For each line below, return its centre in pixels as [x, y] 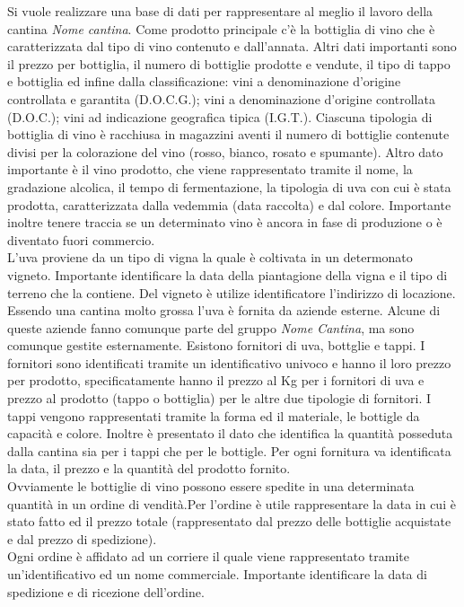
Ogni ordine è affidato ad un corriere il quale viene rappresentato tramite [208, 556]
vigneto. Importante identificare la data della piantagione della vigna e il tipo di [228, 274]
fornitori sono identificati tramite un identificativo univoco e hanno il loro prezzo [229, 362]
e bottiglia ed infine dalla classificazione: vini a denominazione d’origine [204, 81]
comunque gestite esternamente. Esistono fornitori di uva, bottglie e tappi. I [216, 345]
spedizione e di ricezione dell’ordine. [106, 591]
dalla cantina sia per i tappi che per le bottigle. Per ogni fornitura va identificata [229, 450]
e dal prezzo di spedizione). [82, 538]
